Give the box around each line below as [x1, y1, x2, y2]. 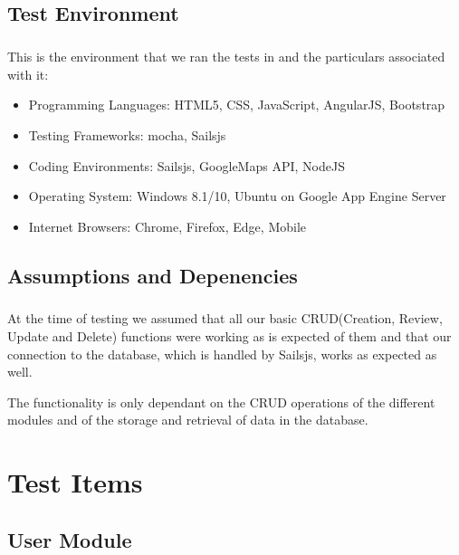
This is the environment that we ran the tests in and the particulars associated [7, 47, 445, 66]
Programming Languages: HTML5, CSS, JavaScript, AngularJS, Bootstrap [28, 95, 445, 114]
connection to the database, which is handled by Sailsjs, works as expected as [7, 344, 437, 363]
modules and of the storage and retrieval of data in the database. [7, 410, 368, 429]
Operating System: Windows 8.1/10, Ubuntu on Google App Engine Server [28, 187, 446, 206]
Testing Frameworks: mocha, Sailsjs [28, 125, 226, 144]
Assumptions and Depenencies [7, 261, 298, 289]
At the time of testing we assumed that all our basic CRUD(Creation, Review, [7, 309, 443, 328]
